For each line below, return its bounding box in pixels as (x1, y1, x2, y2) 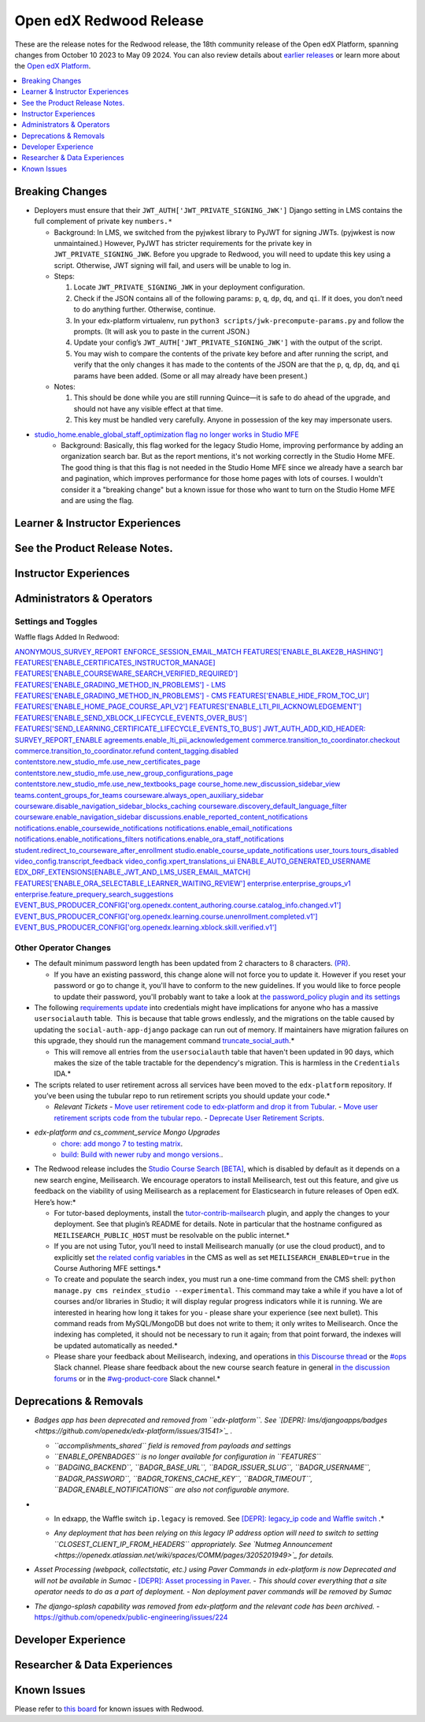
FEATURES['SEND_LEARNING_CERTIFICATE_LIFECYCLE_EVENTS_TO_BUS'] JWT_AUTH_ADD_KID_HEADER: (14, 724, 366, 733)
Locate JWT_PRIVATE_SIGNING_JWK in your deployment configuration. (73, 282, 305, 292)
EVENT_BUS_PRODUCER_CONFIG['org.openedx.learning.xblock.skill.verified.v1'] (14, 922, 277, 932)
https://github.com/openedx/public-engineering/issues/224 (34, 1612, 228, 1622)
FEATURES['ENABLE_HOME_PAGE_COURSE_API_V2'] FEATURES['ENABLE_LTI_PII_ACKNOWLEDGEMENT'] (14, 702, 362, 711)
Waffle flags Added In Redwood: (14, 632, 120, 642)
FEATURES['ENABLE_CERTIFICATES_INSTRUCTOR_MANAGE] (14, 658, 216, 667)
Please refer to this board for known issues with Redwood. (14, 1704, 205, 1713)
